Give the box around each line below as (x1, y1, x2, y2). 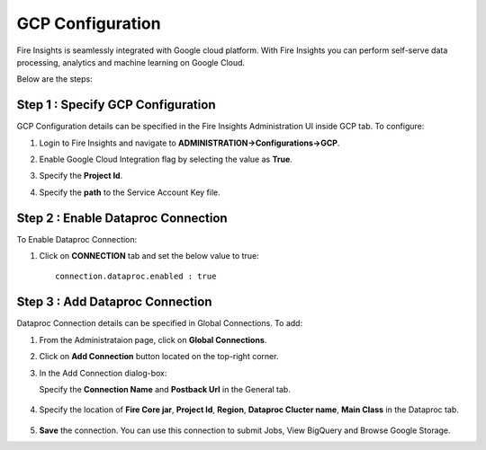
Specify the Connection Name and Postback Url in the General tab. (39, 384, 292, 394)
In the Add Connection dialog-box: (39, 367, 167, 378)
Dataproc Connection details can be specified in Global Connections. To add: (16, 318, 303, 329)
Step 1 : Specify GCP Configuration (16, 97, 216, 112)
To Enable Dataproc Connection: (16, 234, 138, 244)
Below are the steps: (16, 74, 94, 84)
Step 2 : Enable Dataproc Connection (16, 210, 229, 225)
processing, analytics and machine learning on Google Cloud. (16, 57, 246, 67)
